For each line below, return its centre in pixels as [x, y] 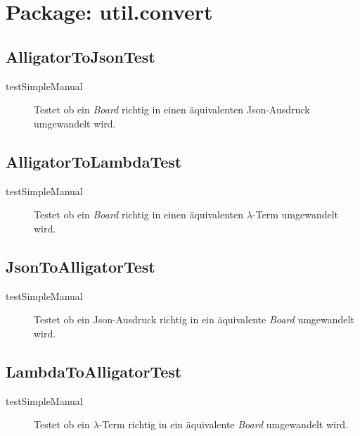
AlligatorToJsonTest [81, 56]
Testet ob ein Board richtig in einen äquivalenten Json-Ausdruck [172, 110]
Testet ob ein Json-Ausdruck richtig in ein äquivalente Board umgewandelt [194, 319]
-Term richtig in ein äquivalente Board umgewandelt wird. [224, 424]
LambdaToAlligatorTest [94, 371]
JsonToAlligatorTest [81, 266]
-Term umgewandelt [295, 214]
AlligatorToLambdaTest [94, 161]
